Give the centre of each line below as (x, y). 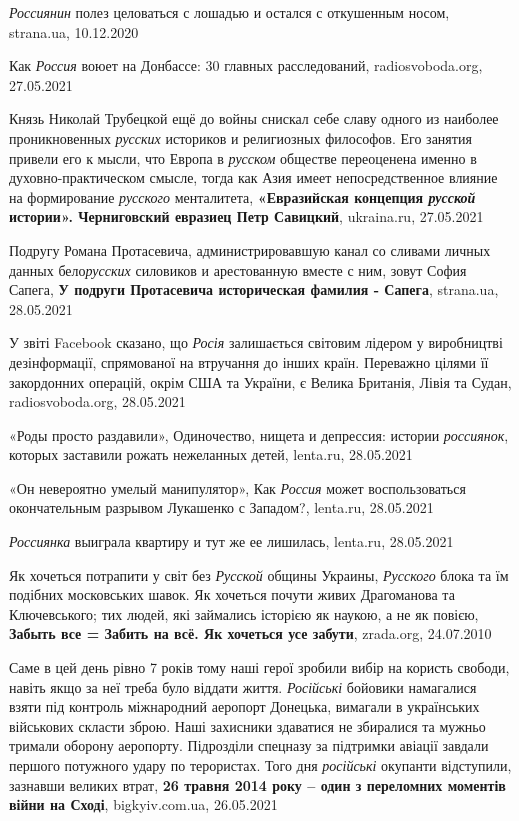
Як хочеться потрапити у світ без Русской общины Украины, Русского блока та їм (259, 574)
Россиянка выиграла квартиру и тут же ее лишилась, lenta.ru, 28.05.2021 (231, 541)
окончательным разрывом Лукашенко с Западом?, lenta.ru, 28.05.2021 (221, 507)
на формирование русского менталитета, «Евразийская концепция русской (242, 196)
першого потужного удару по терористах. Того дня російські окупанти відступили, (260, 765)
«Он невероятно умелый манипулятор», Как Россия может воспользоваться (237, 487)
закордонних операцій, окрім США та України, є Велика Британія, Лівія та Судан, (260, 381)
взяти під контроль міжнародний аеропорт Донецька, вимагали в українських (244, 706)
